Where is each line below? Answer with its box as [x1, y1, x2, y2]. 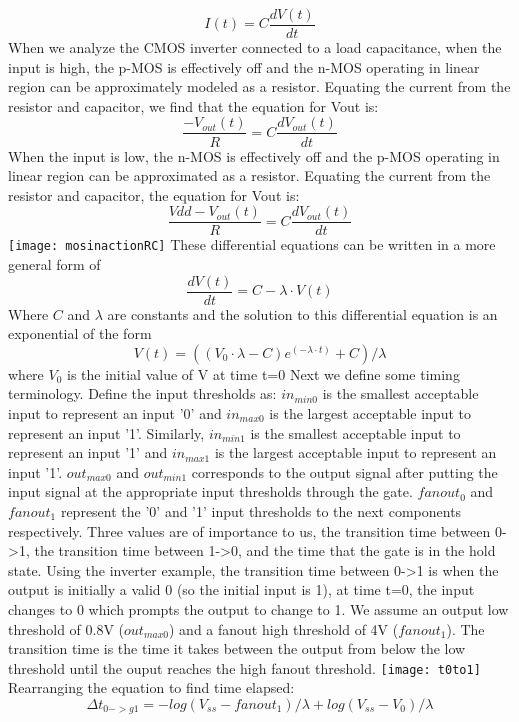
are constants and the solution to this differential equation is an [107, 303, 498, 324]
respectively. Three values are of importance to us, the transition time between [8, 520, 491, 541]
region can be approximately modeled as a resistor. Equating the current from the [8, 76, 511, 97]
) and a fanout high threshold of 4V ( [169, 618, 399, 639]
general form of [8, 254, 101, 274]
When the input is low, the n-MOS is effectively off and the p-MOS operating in [8, 145, 500, 166]
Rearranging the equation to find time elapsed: [8, 677, 295, 698]
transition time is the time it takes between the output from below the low [8, 638, 466, 659]
